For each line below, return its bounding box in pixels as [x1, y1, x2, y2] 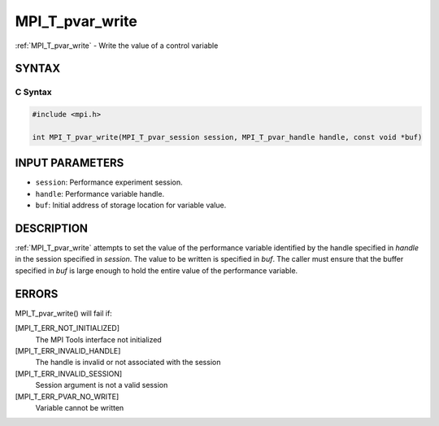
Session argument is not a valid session [35, 380, 168, 390]
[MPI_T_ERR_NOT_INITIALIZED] [15, 324, 120, 333]
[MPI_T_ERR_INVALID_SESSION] [15, 368, 123, 378]
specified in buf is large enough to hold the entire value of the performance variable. [15, 265, 298, 276]
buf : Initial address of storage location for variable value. [35, 200, 227, 211]
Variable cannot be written [35, 402, 124, 412]
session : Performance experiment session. [35, 177, 183, 187]
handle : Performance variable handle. [35, 189, 165, 198]
